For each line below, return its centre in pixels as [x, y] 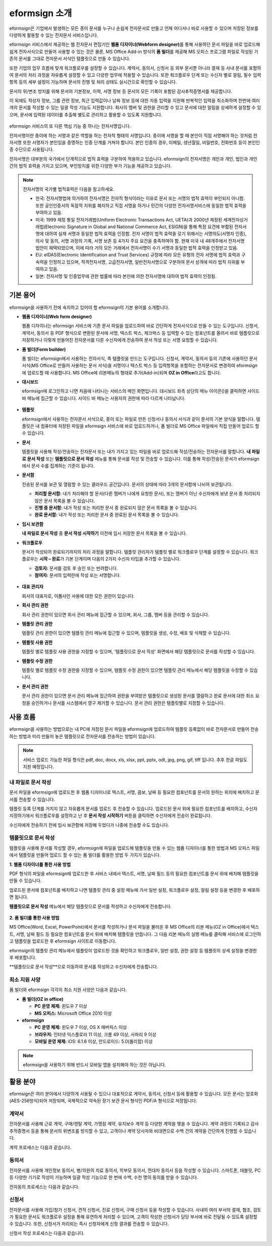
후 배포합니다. [23, 957]
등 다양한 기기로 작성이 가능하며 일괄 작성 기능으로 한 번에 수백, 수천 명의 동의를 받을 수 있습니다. [104, 1177]
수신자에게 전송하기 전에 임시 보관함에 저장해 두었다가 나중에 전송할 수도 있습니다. [89, 825]
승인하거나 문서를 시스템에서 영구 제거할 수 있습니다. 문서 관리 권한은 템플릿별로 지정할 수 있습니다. [128, 703]
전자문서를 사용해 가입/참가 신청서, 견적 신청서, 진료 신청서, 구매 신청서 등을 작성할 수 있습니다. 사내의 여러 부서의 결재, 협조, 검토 [135, 1210]
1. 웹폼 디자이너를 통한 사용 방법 [40, 864]
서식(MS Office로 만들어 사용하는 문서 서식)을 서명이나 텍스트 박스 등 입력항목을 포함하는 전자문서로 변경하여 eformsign [140, 365]
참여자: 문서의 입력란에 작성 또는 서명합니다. [78, 575]
